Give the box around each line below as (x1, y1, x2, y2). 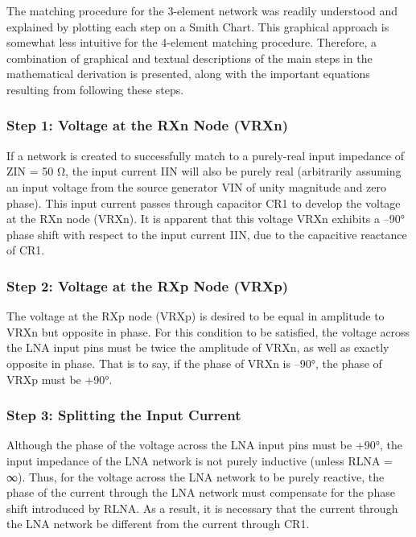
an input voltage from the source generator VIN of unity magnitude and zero (6, 178, 387, 195)
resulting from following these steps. (6, 81, 184, 97)
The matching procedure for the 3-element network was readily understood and (6, 2, 398, 19)
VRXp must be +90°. (6, 370, 113, 387)
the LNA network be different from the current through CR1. (6, 515, 310, 532)
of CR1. (6, 242, 45, 258)
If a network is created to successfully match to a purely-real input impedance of (6, 147, 404, 163)
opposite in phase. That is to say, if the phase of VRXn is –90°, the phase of (6, 354, 382, 371)
